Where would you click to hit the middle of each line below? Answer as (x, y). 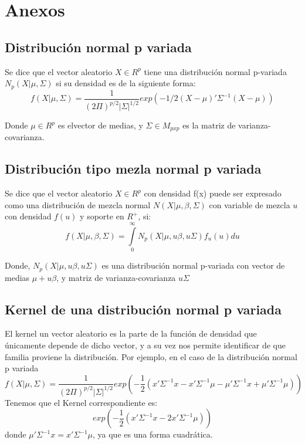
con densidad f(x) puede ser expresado (213, 193)
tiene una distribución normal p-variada (215, 71)
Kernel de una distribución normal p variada (143, 309)
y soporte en (102, 216)
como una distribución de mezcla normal (78, 204)
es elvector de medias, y (100, 125)
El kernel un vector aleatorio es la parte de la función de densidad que (131, 333)
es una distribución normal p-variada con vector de (193, 265)
